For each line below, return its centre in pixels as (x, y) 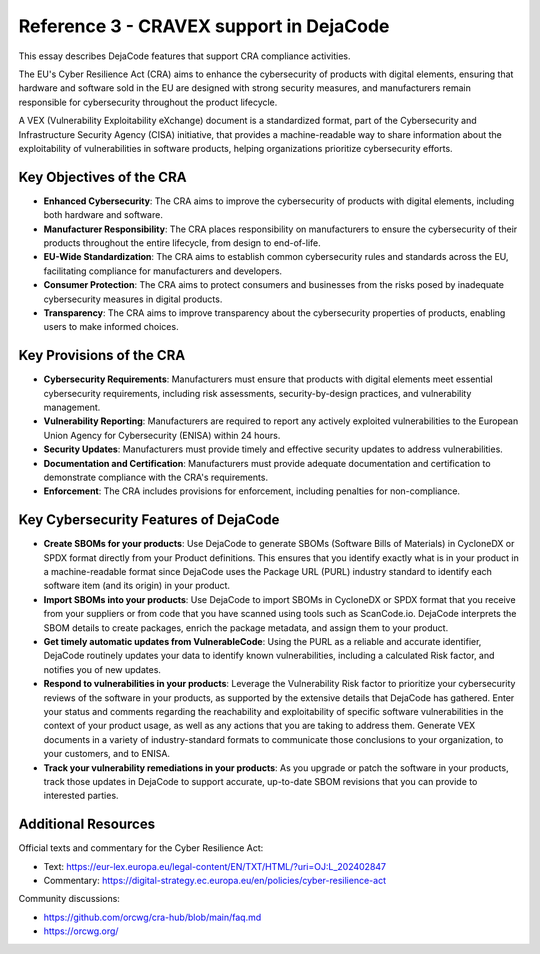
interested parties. (81, 796)
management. (72, 407)
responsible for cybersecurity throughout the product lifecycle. (148, 102)
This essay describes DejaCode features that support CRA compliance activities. (184, 56)
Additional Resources (86, 824)
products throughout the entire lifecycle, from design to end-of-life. (182, 242)
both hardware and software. (103, 215)
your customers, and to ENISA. (106, 754)
